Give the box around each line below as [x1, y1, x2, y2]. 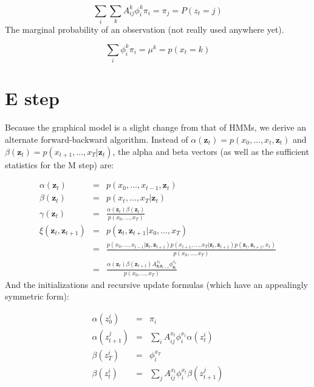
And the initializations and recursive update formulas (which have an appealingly [5, 278, 308, 290]
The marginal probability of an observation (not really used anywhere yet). [5, 22, 284, 35]
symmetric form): [5, 290, 69, 303]
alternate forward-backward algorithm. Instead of [5, 132, 188, 145]
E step [5, 86, 60, 111]
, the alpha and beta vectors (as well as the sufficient [112, 145, 309, 157]
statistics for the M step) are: [5, 158, 114, 171]
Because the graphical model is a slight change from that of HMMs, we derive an [5, 121, 307, 134]
